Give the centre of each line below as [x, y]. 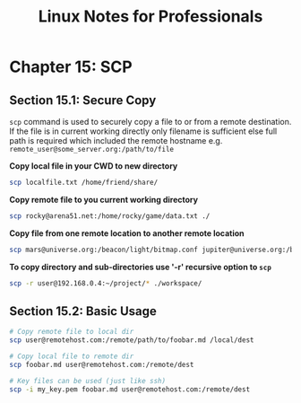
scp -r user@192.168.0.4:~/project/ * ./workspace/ [106, 283]
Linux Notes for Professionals [150, 17]
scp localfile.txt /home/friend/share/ [84, 182]
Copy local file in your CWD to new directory [94, 166]
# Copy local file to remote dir [72, 356]
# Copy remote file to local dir [72, 332]
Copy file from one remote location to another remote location [127, 233]
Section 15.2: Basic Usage [83, 311]
